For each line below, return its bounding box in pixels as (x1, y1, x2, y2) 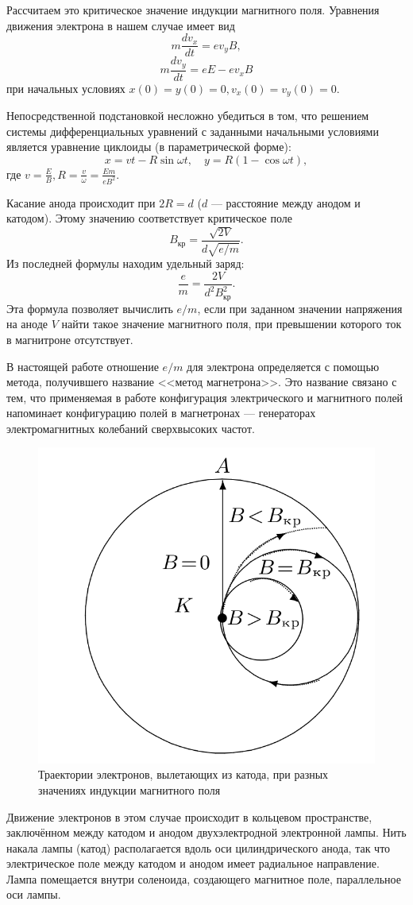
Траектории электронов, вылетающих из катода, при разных (38, 766, 329, 783)
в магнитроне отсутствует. (6, 331, 133, 347)
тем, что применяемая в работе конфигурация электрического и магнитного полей (6, 389, 403, 405)
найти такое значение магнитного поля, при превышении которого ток (61, 315, 402, 332)
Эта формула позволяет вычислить (6, 300, 173, 316)
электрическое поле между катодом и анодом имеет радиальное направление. (6, 855, 380, 872)
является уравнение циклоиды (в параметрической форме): (6, 138, 291, 155)
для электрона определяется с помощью (187, 358, 380, 374)
